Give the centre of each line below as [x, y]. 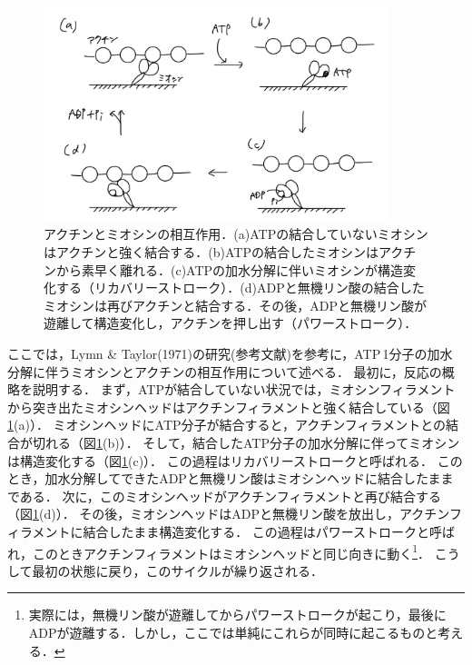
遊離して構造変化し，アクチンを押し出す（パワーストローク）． [231, 323]
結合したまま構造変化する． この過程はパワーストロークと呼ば [269, 531]
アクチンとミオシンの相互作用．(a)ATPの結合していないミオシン [236, 234]
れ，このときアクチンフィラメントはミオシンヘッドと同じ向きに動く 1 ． [219, 551]
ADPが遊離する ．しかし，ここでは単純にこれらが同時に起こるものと [233, 632]
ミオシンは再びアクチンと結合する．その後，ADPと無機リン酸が [236, 305]
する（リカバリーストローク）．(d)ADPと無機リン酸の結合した [240, 288]
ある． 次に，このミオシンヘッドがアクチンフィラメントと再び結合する [230, 496]
